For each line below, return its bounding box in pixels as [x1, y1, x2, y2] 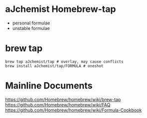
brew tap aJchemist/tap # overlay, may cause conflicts [5, 59, 124, 64]
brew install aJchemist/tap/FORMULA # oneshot [5, 63, 104, 68]
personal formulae [12, 20, 50, 26]
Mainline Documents [5, 80, 93, 92]
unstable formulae [12, 25, 50, 31]
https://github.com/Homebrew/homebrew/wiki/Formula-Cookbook [5, 107, 142, 113]
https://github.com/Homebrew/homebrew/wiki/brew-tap [5, 96, 121, 103]
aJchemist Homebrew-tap [5, 3, 116, 15]
